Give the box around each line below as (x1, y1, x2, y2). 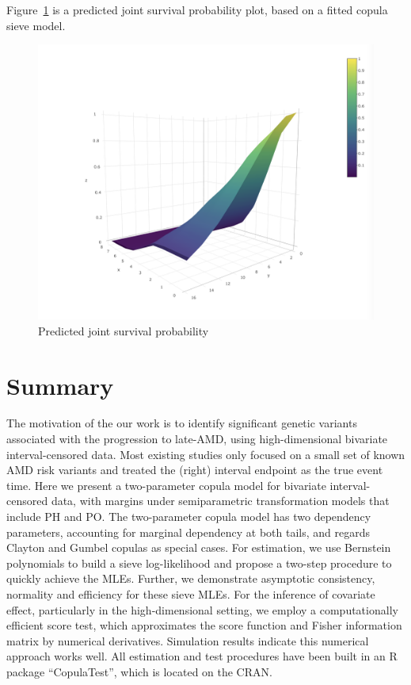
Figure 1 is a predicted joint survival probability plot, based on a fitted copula (6, 2, 388, 17)
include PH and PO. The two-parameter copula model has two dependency (6, 508, 371, 525)
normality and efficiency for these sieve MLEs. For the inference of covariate (6, 586, 375, 603)
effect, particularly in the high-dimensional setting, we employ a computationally (6, 601, 398, 618)
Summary (6, 369, 114, 401)
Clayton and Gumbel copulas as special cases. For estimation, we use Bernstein (6, 539, 391, 556)
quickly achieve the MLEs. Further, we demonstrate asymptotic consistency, (6, 570, 375, 587)
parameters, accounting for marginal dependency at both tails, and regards (6, 523, 371, 540)
